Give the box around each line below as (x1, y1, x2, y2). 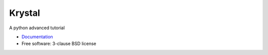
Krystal (9, 7, 40, 18)
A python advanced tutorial (9, 25, 65, 31)
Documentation (21, 34, 53, 40)
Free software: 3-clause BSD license (21, 41, 96, 47)
